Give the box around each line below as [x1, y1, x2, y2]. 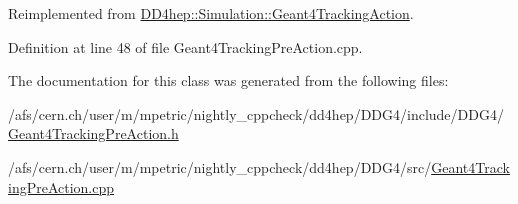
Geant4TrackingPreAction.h [8, 123, 179, 144]
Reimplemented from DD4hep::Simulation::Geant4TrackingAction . [8, 3, 414, 23]
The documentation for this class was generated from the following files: [8, 70, 449, 91]
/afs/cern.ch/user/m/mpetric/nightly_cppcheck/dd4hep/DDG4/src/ [8, 156, 432, 177]
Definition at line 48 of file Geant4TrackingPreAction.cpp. [8, 36, 363, 57]
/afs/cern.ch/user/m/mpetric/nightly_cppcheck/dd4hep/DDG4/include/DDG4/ [8, 103, 504, 124]
